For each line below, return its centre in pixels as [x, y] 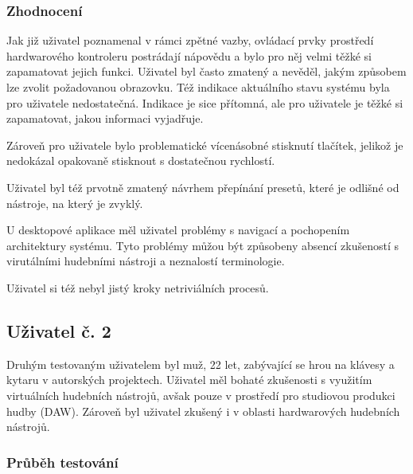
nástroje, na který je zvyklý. [75, 203]
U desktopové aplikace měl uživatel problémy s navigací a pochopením [178, 230]
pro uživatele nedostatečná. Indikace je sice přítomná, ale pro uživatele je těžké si [205, 102]
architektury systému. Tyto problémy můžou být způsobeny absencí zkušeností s [203, 245]
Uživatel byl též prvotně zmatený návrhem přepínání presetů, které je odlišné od [203, 187]
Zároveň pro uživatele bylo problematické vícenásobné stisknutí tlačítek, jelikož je [205, 145]
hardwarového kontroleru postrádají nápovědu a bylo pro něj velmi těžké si [189, 55]
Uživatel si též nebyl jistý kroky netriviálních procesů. [138, 287]
